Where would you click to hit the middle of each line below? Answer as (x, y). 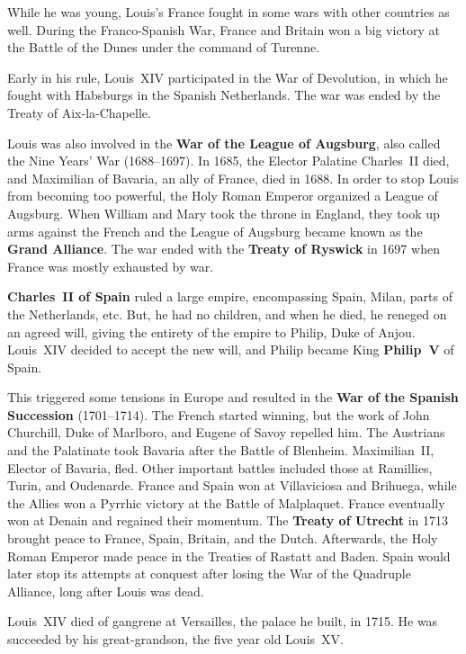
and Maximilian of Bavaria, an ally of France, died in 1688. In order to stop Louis (233, 178)
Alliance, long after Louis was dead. (106, 591)
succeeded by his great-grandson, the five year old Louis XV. (175, 639)
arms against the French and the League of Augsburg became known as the (215, 231)
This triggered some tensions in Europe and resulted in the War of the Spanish (233, 397)
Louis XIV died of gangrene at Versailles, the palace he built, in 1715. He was (223, 621)
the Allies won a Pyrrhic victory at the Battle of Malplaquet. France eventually (226, 502)
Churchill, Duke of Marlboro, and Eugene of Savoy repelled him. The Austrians (226, 432)
